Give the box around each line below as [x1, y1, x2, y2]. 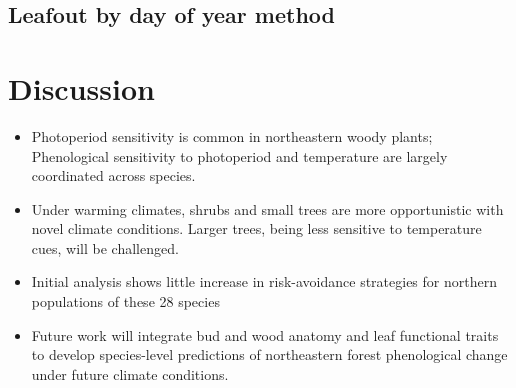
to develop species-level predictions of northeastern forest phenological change [31, 344, 508, 365]
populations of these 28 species [31, 291, 220, 312]
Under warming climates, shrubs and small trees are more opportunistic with [31, 198, 504, 219]
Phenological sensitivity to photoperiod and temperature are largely [31, 145, 448, 166]
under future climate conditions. [31, 363, 229, 384]
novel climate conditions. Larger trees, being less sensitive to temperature [31, 218, 482, 239]
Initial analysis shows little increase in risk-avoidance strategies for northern [31, 271, 497, 292]
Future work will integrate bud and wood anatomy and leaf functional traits [31, 324, 499, 345]
